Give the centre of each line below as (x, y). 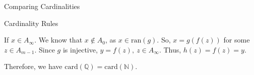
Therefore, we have (33, 66)
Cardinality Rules (31, 23)
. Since (45, 49)
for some (237, 40)
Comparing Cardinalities (42, 6)
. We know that (58, 40)
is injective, (80, 49)
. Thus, (170, 49)
